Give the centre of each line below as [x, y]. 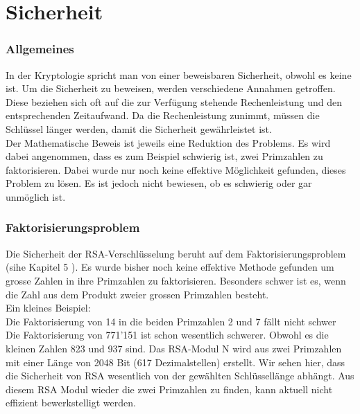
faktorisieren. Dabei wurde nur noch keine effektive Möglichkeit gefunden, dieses [176, 169]
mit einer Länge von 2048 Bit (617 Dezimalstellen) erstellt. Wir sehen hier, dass [175, 362]
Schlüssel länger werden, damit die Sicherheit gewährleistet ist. [139, 128]
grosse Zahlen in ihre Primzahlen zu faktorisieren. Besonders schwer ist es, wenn [176, 280]
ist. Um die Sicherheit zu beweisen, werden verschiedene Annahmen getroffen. [171, 88]
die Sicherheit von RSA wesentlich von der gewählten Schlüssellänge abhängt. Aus [180, 376]
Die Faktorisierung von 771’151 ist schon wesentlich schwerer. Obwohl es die [167, 335]
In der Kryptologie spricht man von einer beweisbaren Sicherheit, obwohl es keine [179, 74]
